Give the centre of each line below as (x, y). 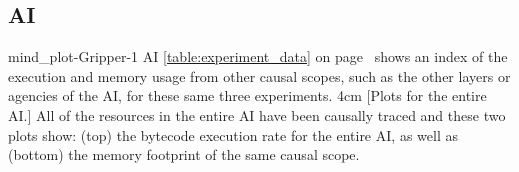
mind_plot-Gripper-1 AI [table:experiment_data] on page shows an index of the (258, 56)
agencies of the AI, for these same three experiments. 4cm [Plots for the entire (247, 95)
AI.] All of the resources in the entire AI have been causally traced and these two (257, 114)
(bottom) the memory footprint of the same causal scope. (184, 154)
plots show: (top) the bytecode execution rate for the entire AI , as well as (233, 134)
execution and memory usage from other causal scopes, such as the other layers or (259, 75)
